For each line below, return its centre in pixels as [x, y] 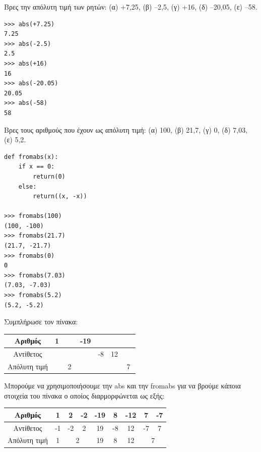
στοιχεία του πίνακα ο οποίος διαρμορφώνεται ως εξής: [84, 395]
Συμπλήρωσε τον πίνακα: [41, 322]
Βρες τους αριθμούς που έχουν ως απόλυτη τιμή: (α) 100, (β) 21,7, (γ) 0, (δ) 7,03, [126, 129]
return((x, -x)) [60, 196]
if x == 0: [37, 167]
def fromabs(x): [31, 157]
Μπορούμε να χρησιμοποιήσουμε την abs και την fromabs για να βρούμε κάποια [122, 386]
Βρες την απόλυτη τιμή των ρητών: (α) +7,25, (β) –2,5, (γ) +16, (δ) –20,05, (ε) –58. [131, 7]
